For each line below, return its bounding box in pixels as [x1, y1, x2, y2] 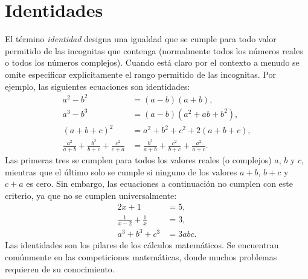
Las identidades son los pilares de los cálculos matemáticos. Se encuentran [5, 239, 279, 251]
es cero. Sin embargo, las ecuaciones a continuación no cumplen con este [26, 177, 293, 190]
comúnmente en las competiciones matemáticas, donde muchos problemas [5, 251, 277, 263]
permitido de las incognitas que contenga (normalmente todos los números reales [5, 44, 303, 57]
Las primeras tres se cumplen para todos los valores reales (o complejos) [5, 154, 272, 166]
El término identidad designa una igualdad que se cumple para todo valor [5, 33, 277, 45]
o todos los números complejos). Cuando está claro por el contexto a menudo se [5, 56, 300, 69]
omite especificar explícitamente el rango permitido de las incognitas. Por [5, 67, 276, 80]
